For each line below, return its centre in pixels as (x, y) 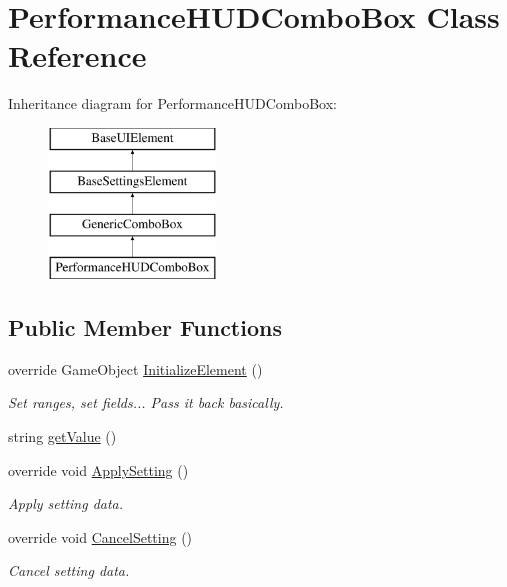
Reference (77, 55)
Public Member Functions (145, 327)
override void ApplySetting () (98, 469)
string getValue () (62, 436)
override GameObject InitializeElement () (135, 368)
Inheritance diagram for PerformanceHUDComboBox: (173, 103)
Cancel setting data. (69, 570)
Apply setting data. (66, 503)
